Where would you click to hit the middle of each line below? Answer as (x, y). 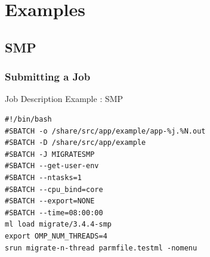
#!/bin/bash (28, 119)
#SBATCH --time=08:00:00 (54, 213)
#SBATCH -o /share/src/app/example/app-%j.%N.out (105, 131)
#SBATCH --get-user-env (52, 166)
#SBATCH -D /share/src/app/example (75, 143)
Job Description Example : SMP (64, 99)
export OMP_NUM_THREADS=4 (56, 236)
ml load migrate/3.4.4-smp (58, 225)
